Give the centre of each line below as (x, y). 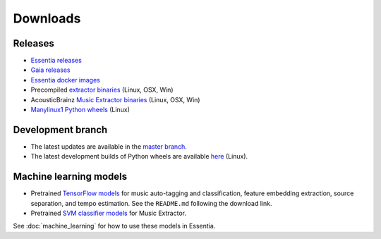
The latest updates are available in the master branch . (109, 146)
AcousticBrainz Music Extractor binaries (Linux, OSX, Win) (115, 99)
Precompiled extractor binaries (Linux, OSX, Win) (102, 90)
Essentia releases (56, 61)
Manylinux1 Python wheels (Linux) (80, 110)
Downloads (47, 18)
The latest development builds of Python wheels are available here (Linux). (139, 157)
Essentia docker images (65, 80)
